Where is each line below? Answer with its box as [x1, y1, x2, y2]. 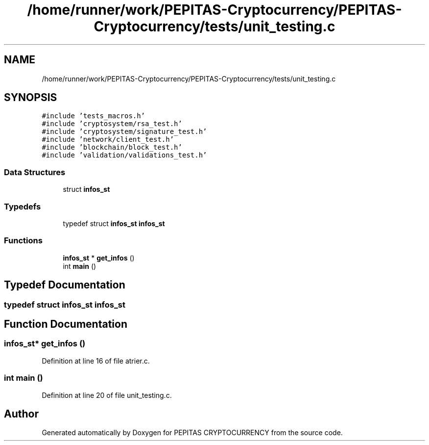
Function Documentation [4, 317, 127, 330]
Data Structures [4, 167, 66, 177]
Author [4, 407, 39, 420]
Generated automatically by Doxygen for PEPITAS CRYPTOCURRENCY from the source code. [42, 428, 343, 437]
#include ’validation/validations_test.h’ [42, 151, 207, 159]
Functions [4, 236, 43, 246]
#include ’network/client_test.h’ [42, 135, 174, 144]
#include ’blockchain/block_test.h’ [42, 143, 182, 152]
